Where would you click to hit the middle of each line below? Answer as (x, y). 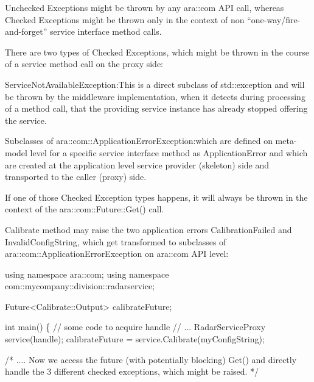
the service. (26, 120)
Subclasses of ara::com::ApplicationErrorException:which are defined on (139, 141)
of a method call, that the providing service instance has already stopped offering (156, 108)
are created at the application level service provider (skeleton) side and (137, 164)
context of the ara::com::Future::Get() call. (85, 209)
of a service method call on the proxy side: (84, 64)
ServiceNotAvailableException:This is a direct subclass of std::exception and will (155, 84)
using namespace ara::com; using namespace (87, 274)
